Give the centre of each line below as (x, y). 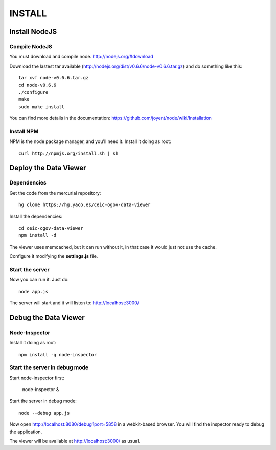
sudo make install (42, 107)
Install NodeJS (33, 32)
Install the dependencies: (36, 216)
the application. (26, 432)
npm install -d (38, 235)
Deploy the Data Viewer (48, 168)
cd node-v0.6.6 (38, 85)
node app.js (33, 291)
